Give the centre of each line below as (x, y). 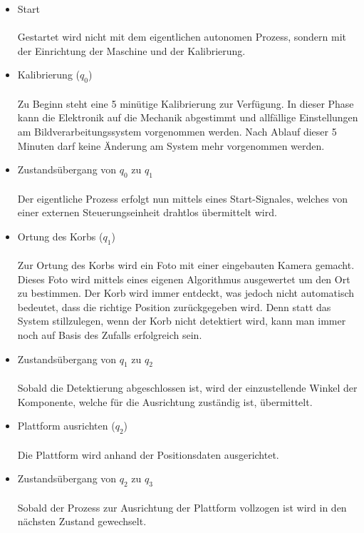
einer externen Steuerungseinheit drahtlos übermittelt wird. (147, 212)
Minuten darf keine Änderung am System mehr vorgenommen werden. (171, 145)
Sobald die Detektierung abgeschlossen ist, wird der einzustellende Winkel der (187, 388)
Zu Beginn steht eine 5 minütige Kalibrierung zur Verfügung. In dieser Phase (186, 103)
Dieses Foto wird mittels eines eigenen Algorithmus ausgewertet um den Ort (184, 279)
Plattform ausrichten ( (66, 426)
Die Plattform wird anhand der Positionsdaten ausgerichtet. (148, 454)
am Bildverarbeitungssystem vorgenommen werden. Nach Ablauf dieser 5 (177, 131)
